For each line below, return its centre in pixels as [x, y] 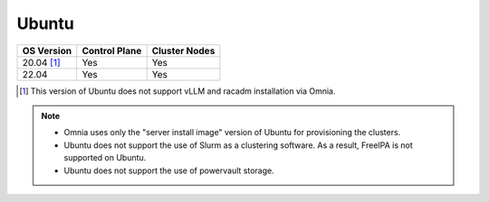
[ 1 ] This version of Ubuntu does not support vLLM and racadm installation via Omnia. [177, 91]
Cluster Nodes [183, 50]
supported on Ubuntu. [105, 158]
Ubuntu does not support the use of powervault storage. [169, 170]
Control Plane [112, 50]
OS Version [47, 50]
